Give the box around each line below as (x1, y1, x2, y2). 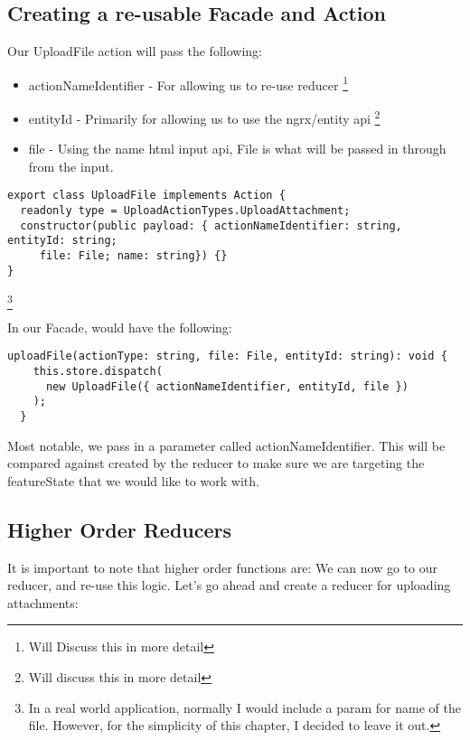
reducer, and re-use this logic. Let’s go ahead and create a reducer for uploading (7, 576, 451, 595)
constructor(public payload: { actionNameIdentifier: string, (20, 219, 402, 232)
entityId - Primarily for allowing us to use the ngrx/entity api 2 (28, 107, 381, 127)
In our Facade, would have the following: (7, 317, 232, 336)
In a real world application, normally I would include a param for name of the (28, 698, 461, 717)
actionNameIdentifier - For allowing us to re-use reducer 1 (28, 72, 349, 94)
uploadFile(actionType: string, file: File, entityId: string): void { (7, 350, 447, 363)
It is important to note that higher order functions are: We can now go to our (7, 557, 438, 576)
